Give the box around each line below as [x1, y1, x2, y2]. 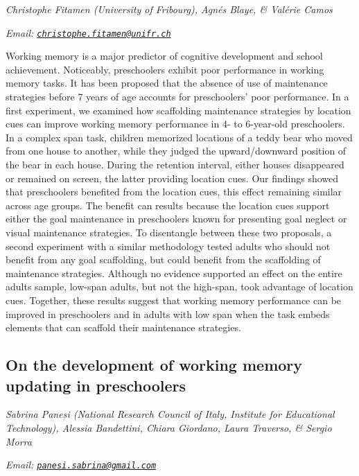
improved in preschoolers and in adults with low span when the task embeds [6, 306, 330, 321]
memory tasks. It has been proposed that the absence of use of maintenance [6, 76, 328, 90]
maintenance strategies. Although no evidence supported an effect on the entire [6, 265, 342, 280]
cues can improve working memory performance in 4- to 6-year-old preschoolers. [6, 116, 345, 131]
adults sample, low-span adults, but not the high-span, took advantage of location [6, 279, 353, 294]
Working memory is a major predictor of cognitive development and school [6, 49, 323, 63]
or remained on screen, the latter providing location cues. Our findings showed [6, 170, 339, 185]
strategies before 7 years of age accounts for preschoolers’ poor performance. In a [6, 89, 349, 104]
